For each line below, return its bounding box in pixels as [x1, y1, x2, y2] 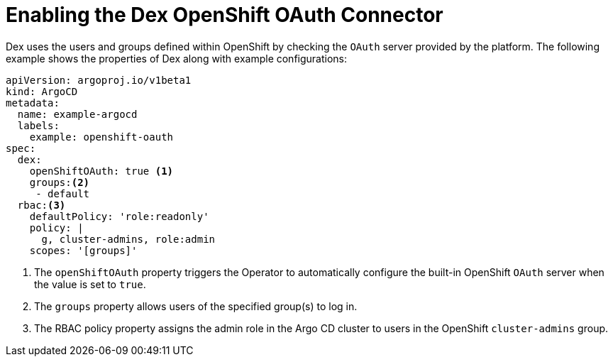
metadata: [6, 97, 60, 109]
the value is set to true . [34, 278, 146, 290]
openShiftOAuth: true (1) [29, 165, 174, 177]
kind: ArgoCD [6, 85, 78, 97]
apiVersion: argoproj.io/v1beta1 [6, 74, 192, 86]
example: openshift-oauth [29, 131, 174, 143]
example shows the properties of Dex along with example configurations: [6, 52, 348, 65]
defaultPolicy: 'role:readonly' [29, 210, 209, 222]
